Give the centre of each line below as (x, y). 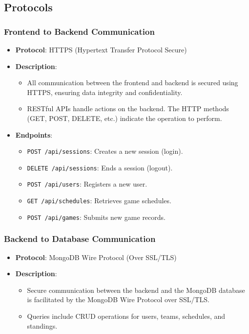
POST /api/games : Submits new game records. (96, 217)
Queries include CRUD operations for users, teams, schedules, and (126, 316)
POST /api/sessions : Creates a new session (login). (105, 151)
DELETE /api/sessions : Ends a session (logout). (100, 167)
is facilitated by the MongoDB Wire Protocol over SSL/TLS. (118, 299)
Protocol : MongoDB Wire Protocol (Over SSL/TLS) (96, 257)
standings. (42, 325)
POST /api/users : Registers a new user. (87, 184)
